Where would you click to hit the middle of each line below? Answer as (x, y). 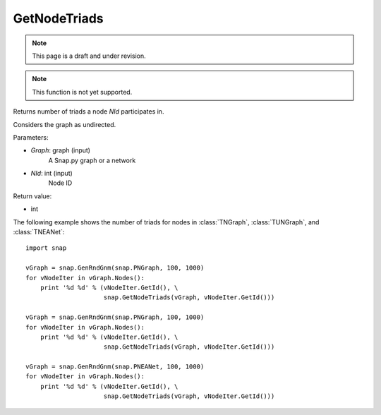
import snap (46, 248)
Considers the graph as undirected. (65, 124)
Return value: (32, 196)
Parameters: (31, 137)
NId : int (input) (52, 174)
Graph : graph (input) (61, 150)
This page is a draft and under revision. (89, 56)
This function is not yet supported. (82, 92)
